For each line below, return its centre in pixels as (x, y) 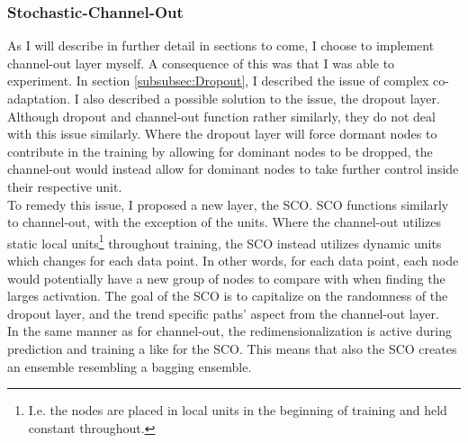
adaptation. (39, 98)
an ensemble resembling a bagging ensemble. (130, 366)
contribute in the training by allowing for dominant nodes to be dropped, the (220, 151)
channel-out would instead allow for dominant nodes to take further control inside (233, 169)
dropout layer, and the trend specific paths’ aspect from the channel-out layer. (223, 313)
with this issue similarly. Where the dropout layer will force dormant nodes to (222, 134)
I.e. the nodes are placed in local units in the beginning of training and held (238, 410)
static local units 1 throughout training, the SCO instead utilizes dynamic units (225, 241)
